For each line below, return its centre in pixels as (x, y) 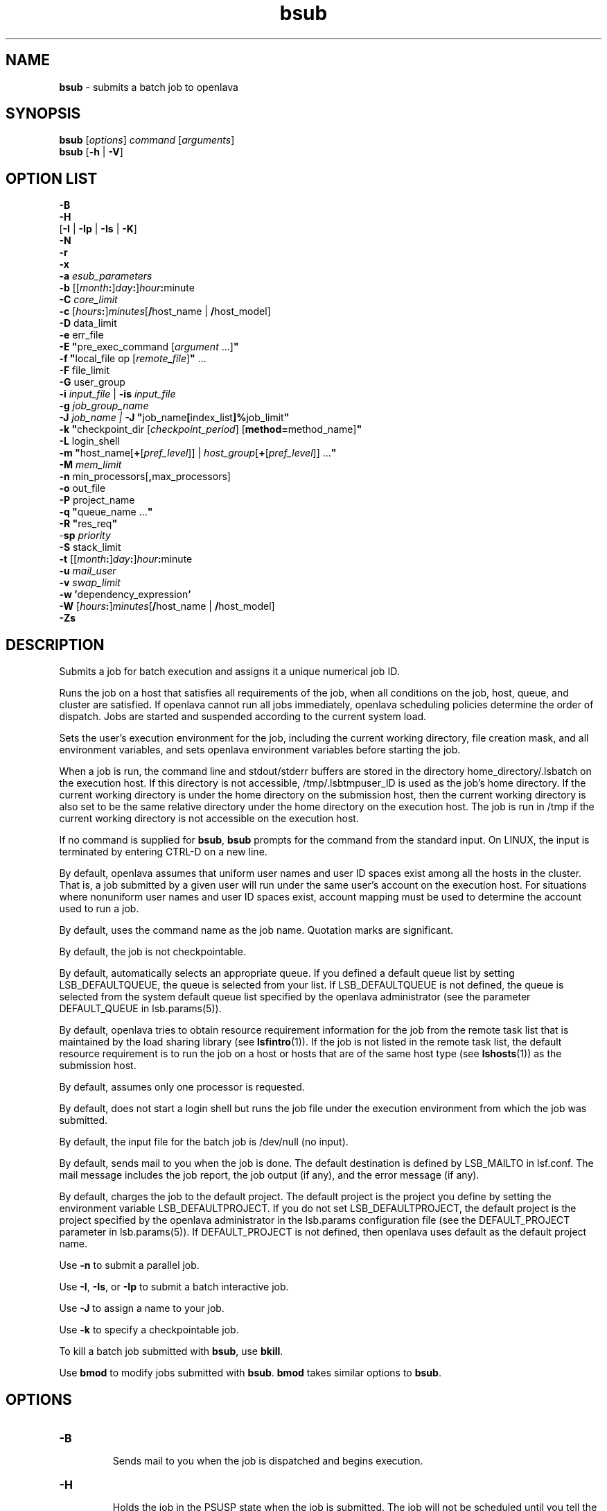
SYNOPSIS (43, 114)
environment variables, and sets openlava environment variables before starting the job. (260, 750)
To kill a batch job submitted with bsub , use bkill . (171, 1351)
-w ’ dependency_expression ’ (125, 595)
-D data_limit (88, 323)
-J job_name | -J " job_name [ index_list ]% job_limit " (174, 418)
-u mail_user (88, 571)
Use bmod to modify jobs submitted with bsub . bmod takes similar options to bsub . (250, 1373)
